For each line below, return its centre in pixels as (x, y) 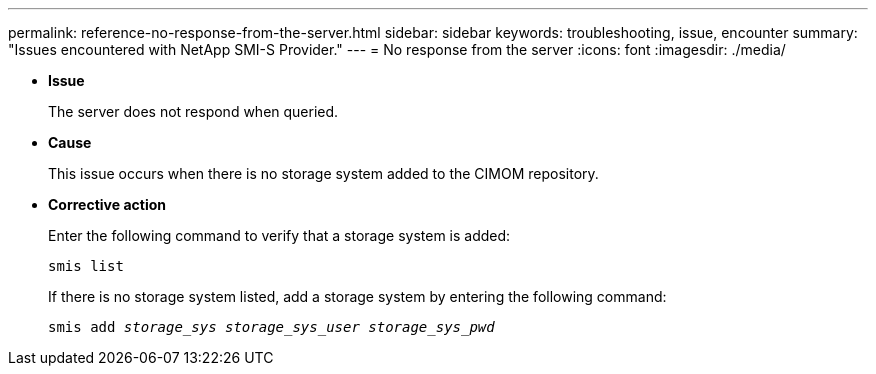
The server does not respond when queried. (193, 111)
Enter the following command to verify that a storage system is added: (279, 235)
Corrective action (107, 204)
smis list (86, 266)
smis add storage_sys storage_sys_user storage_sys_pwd (271, 327)
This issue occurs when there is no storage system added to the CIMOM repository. (323, 173)
